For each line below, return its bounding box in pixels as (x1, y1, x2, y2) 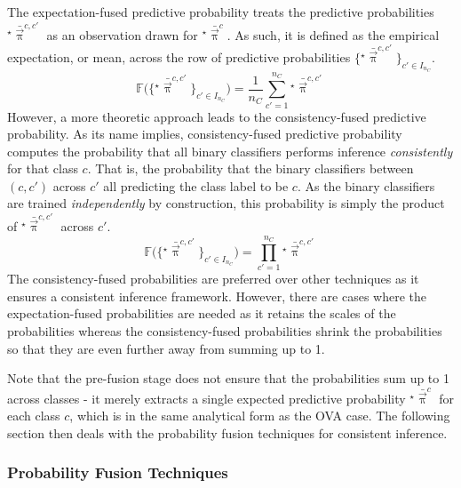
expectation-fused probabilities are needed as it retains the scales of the (7, 304, 396, 323)
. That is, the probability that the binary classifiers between (87, 159, 414, 178)
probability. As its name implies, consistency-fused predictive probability (7, 124, 402, 143)
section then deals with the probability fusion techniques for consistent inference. (7, 423, 448, 442)
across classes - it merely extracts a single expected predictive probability (7, 388, 406, 407)
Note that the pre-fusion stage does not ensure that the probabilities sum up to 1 (7, 369, 449, 388)
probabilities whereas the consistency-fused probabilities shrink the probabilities (7, 321, 442, 340)
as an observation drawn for (46, 25, 198, 44)
